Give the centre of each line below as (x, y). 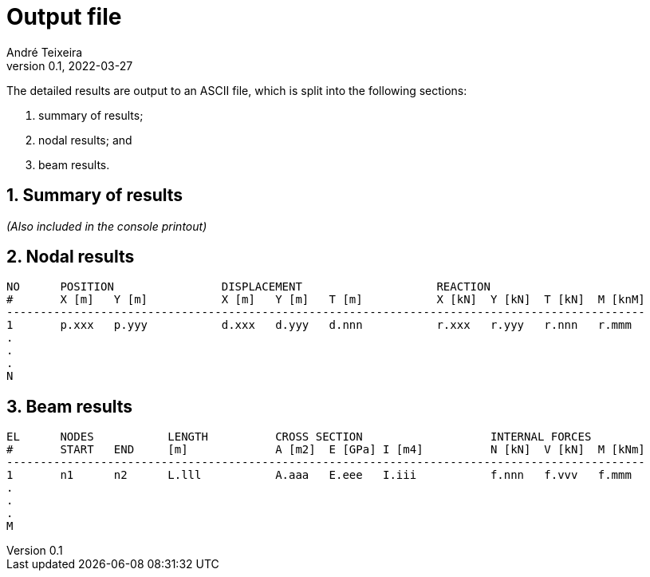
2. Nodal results (71, 257)
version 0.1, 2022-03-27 (70, 65)
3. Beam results (70, 406)
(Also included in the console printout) (107, 226)
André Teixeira (45, 52)
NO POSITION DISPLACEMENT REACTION (248, 287)
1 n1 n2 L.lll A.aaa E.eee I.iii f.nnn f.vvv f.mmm (319, 475)
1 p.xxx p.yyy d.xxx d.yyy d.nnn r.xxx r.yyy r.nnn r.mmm (319, 325)
